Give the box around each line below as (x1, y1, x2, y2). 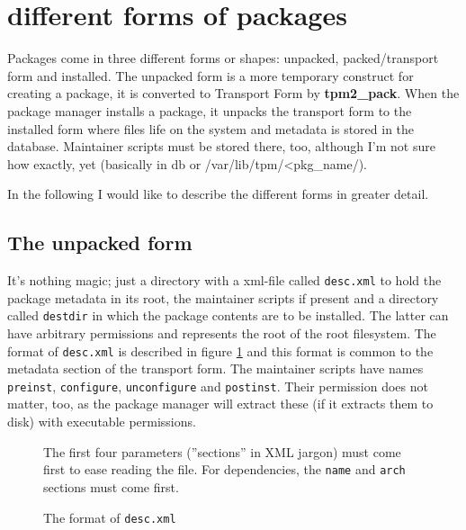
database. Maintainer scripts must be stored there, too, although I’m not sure (7, 137, 435, 156)
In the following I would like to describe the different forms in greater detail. (7, 184, 429, 203)
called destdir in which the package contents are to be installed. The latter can (7, 306, 449, 325)
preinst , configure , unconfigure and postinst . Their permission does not (7, 376, 428, 395)
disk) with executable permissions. (7, 412, 196, 431)
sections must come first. (43, 477, 179, 496)
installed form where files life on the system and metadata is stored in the (7, 119, 415, 138)
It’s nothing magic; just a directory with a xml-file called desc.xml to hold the (7, 271, 442, 290)
